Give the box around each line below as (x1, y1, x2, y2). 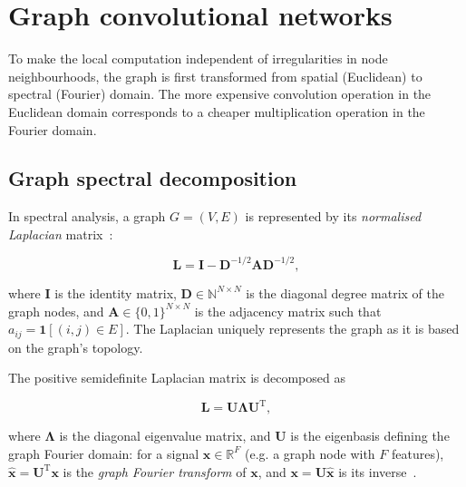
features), (391, 443, 444, 463)
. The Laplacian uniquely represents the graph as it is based (125, 319, 460, 338)
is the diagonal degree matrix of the (246, 283, 445, 302)
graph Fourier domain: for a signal (8, 443, 199, 463)
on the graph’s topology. (8, 337, 143, 356)
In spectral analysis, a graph (8, 207, 166, 226)
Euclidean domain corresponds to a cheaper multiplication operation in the (8, 102, 425, 121)
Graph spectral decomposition (8, 164, 297, 192)
